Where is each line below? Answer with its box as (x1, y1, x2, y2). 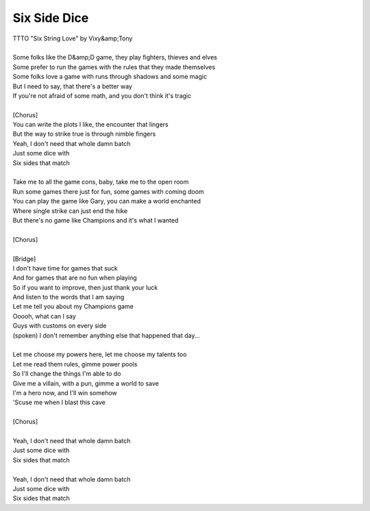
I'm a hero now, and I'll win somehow (12, 389, 118, 397)
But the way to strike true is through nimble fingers (12, 130, 156, 138)
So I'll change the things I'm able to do (12, 370, 121, 378)
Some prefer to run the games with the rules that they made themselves (12, 62, 216, 71)
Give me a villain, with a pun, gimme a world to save (12, 379, 159, 387)
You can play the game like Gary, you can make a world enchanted (12, 197, 201, 205)
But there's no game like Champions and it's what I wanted (12, 216, 179, 224)
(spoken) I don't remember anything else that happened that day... (12, 331, 200, 339)
